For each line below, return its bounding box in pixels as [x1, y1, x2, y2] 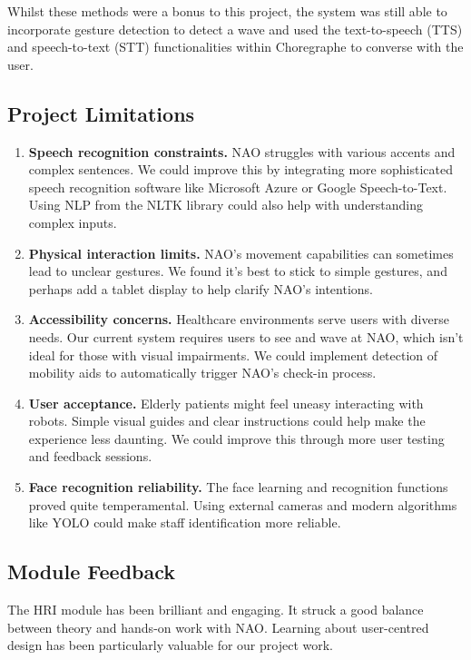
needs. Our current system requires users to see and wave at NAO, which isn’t [28, 327, 464, 346]
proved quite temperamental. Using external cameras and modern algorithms [28, 495, 457, 514]
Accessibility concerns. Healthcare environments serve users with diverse [28, 310, 449, 329]
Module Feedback [7, 557, 176, 586]
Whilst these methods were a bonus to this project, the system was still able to [7, 2, 447, 20]
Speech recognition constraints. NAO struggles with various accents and [28, 142, 456, 161]
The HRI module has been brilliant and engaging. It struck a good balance [7, 600, 424, 619]
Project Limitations [7, 99, 195, 127]
